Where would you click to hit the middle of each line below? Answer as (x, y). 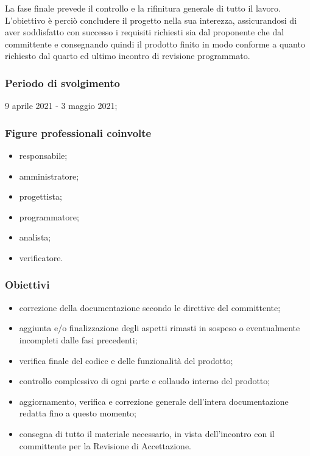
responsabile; (43, 155)
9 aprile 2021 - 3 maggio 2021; (61, 106)
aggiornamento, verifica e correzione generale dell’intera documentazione (154, 401)
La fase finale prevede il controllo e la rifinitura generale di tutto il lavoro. (143, 8)
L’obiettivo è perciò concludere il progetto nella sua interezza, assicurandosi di (151, 20)
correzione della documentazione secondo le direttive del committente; (150, 307)
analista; (35, 237)
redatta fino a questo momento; (78, 413)
